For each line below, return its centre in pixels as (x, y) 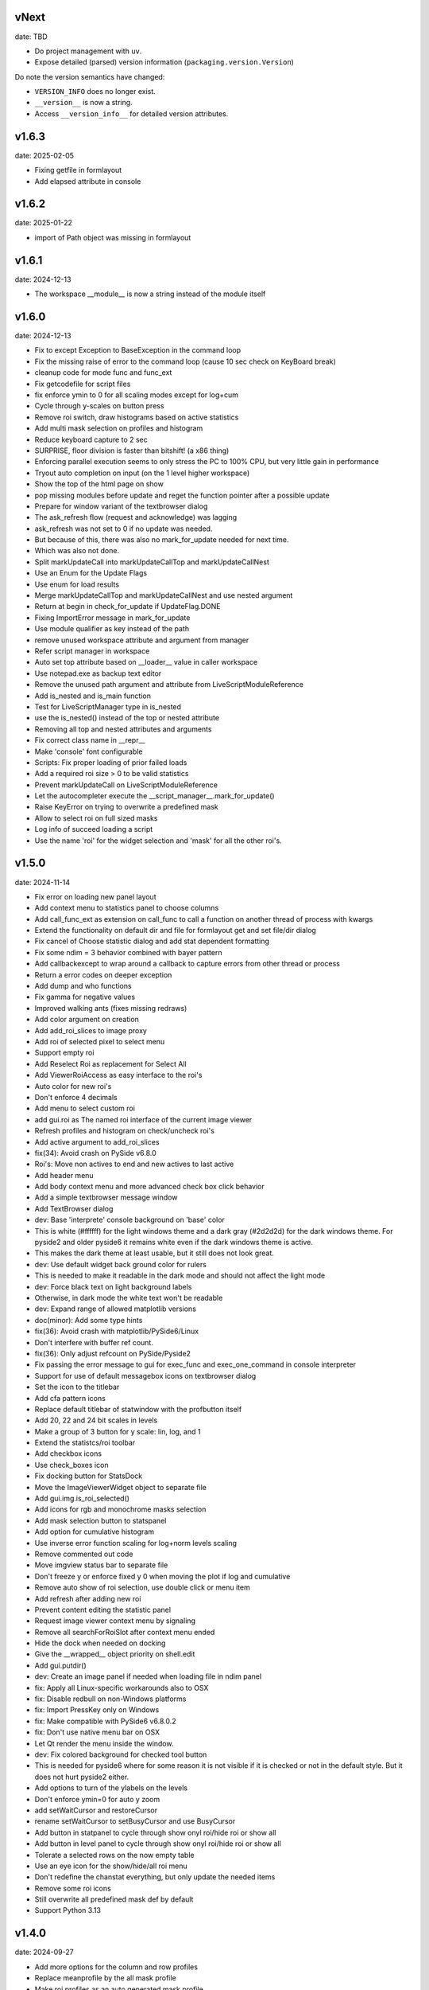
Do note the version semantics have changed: (90, 76)
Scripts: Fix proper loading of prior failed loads (111, 762)
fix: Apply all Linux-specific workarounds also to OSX (122, 1688)
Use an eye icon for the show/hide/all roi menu (111, 1866)
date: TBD (31, 37)
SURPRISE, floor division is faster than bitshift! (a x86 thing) (132, 451)
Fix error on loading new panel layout (95, 896)
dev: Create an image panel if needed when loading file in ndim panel (148, 1676)
